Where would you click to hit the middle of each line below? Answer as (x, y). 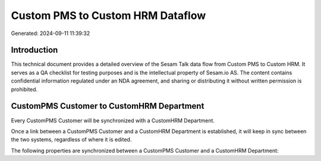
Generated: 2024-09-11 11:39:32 (51, 33)
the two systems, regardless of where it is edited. (71, 140)
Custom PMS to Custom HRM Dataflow (108, 15)
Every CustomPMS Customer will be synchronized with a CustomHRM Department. (113, 120)
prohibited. (24, 89)
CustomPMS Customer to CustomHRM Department (108, 106)
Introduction (34, 50)
